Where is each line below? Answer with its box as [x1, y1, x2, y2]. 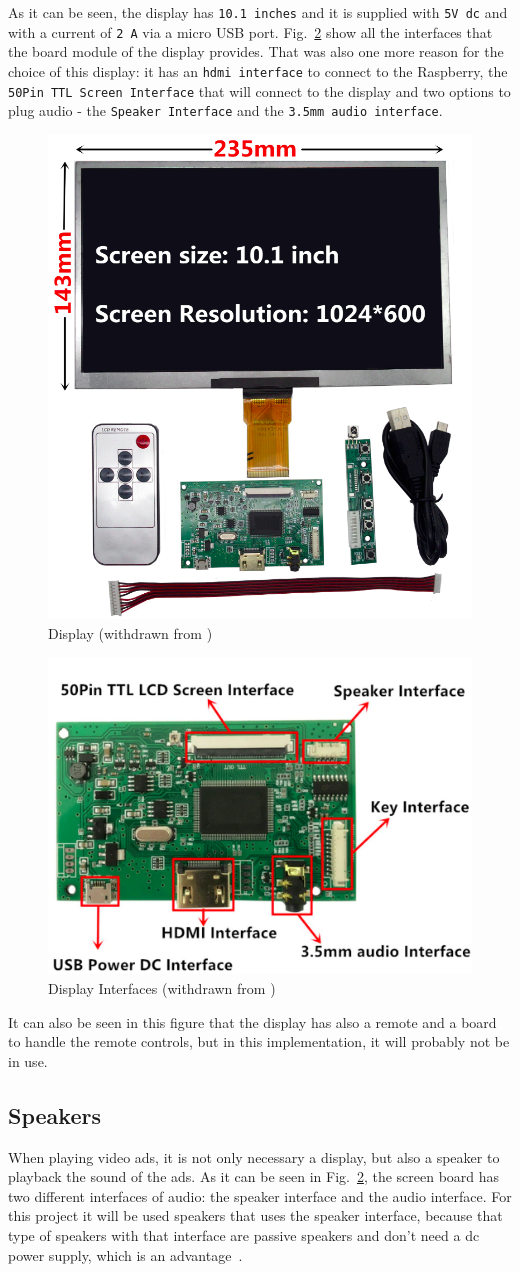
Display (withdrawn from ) [48, 622, 213, 643]
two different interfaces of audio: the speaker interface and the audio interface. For [8, 1185, 512, 1206]
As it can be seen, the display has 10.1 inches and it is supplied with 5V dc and [8, 2, 508, 22]
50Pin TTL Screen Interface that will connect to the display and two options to [8, 80, 511, 101]
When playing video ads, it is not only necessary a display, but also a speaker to [8, 1146, 500, 1167]
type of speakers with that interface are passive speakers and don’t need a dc [8, 1224, 480, 1245]
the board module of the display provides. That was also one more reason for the [8, 41, 504, 62]
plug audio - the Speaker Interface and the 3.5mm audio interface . [8, 100, 443, 121]
